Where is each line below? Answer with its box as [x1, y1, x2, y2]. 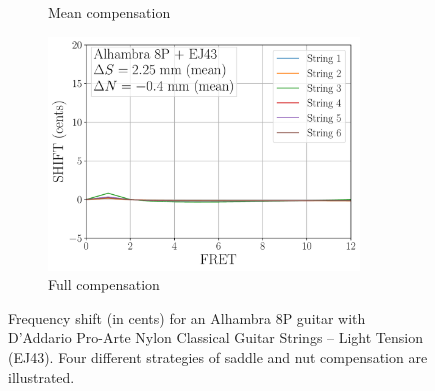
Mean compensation [48, 2, 171, 22]
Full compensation [48, 274, 160, 295]
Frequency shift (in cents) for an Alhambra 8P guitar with [8, 307, 366, 328]
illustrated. [8, 366, 75, 387]
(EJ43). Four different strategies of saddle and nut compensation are [8, 346, 428, 367]
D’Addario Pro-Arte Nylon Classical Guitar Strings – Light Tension [8, 327, 424, 348]
